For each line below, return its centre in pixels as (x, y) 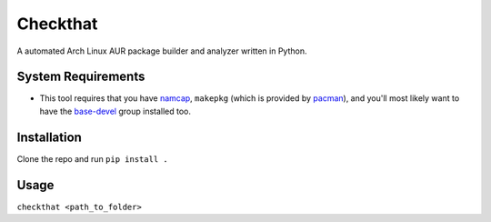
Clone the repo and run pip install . (92, 158)
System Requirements (81, 77)
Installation (49, 137)
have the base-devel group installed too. (115, 111)
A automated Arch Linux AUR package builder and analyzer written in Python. (162, 51)
